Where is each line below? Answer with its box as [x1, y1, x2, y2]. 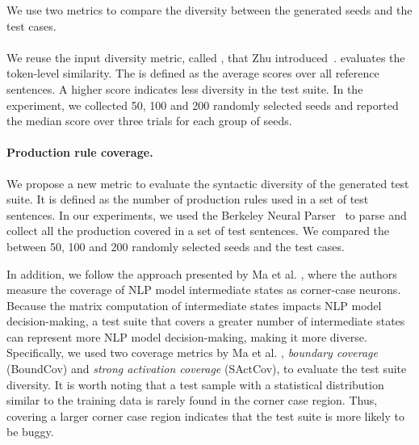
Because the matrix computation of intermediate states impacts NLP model [6, 296, 382, 313]
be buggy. [6, 423, 54, 440]
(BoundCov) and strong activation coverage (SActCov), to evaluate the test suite [6, 360, 407, 377]
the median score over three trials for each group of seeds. [6, 112, 292, 129]
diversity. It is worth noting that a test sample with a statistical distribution [6, 376, 384, 393]
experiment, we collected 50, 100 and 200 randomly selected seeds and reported [6, 96, 399, 113]
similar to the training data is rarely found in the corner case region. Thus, [6, 392, 378, 409]
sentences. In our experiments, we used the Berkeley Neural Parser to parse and [6, 206, 407, 223]
